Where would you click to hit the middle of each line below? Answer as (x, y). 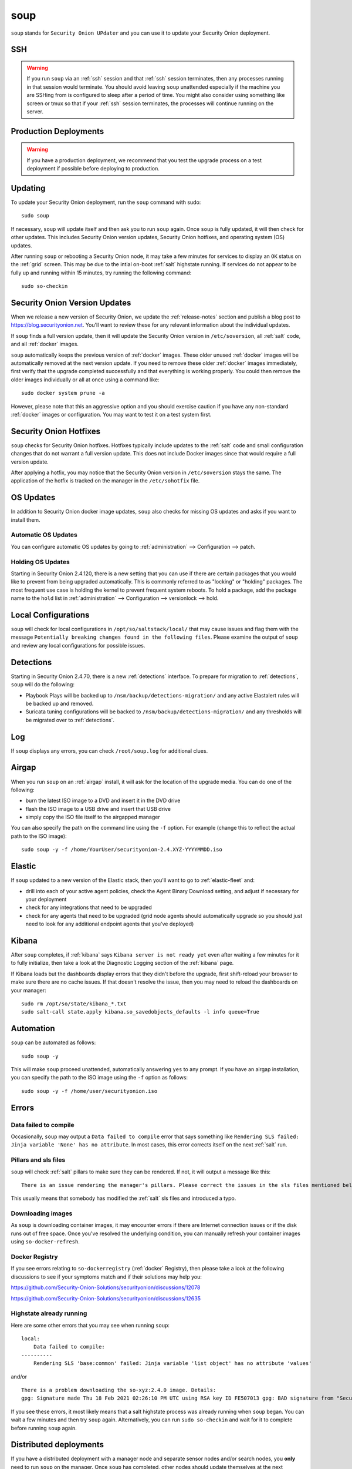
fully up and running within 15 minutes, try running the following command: (101, 273)
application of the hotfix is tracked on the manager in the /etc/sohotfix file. (105, 481)
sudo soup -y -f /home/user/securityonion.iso (89, 1091)
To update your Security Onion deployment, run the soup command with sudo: (106, 202)
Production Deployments (57, 131)
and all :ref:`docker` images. (45, 344)
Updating (28, 188)
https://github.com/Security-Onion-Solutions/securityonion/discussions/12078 (106, 1287)
